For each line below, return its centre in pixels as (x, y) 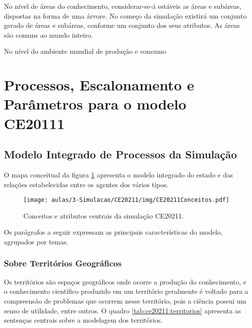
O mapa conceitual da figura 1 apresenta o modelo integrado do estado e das (118, 174)
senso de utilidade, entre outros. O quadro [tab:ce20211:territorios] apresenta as (123, 310)
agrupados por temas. (36, 241)
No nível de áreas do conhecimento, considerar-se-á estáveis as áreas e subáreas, (123, 6)
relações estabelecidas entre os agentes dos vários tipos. (86, 184)
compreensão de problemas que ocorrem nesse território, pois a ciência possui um (125, 300)
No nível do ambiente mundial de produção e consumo (85, 51)
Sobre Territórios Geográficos (63, 263)
